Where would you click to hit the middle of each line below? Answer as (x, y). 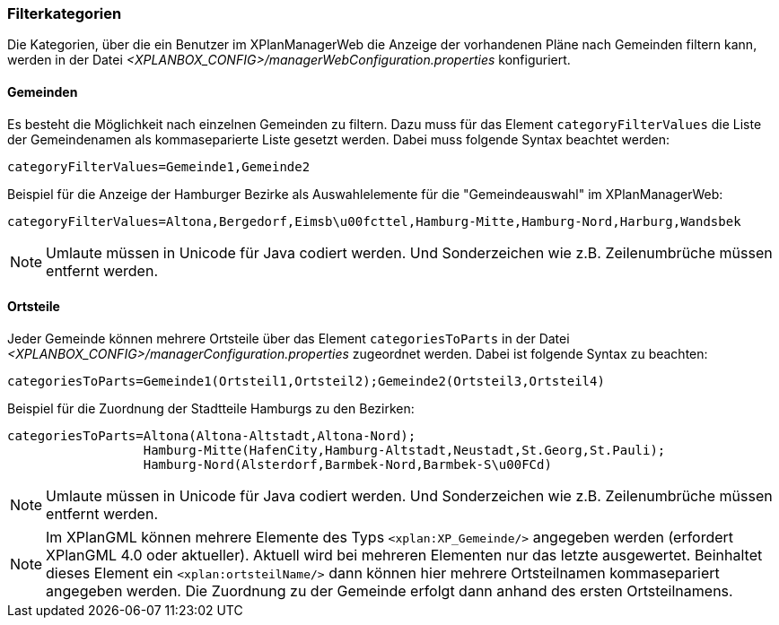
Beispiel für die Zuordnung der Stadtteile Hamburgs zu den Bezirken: (211, 408)
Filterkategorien (65, 13)
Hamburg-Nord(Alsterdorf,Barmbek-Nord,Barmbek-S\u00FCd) (347, 464)
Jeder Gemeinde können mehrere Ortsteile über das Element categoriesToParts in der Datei (289, 338)
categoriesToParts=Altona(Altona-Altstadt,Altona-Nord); (212, 435)
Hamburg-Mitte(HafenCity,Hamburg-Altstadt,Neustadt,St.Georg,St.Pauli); (404, 450)
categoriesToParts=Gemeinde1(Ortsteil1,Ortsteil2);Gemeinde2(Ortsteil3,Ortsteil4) (306, 381)
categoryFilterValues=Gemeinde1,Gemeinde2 (159, 166)
